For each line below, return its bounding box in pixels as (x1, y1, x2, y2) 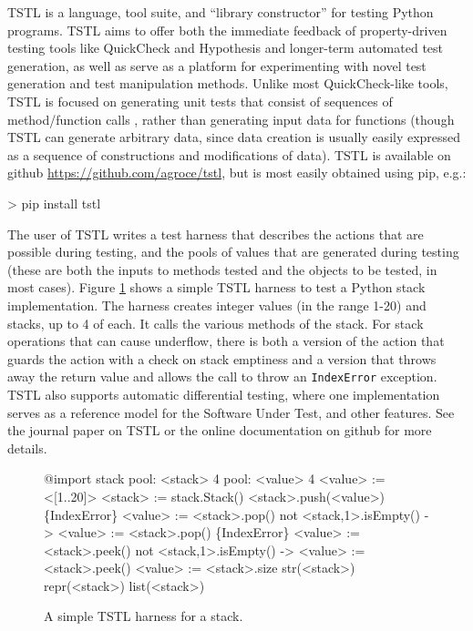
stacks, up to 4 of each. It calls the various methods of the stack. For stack (7, 313, 424, 332)
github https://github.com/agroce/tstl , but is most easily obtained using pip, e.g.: (7, 163, 467, 182)
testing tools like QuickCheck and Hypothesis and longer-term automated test (7, 38, 444, 57)
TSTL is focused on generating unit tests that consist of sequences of (7, 91, 393, 110)
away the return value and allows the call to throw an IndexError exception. (7, 367, 437, 386)
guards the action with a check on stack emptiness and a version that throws (7, 349, 437, 368)
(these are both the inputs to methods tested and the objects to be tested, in (7, 260, 437, 279)
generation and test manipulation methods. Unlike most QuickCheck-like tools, (7, 74, 448, 93)
